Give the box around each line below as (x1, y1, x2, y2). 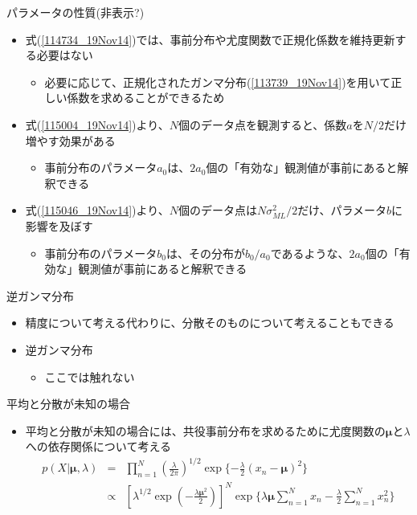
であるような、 (270, 244, 350, 261)
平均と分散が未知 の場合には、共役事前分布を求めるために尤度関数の (25, 422, 386, 439)
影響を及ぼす (25, 217, 93, 234)
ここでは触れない (44, 368, 135, 385)
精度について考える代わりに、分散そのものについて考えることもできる (25, 314, 395, 331)
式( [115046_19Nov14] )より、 (25, 202, 170, 219)
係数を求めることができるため (67, 89, 225, 106)
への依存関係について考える (25, 438, 171, 455)
